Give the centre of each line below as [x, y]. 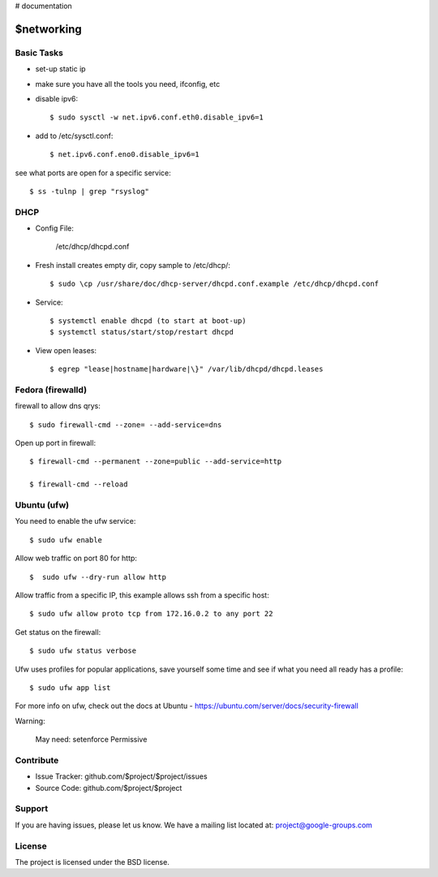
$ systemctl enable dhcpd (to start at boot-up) [148, 320]
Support [32, 809]
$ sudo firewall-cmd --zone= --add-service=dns [126, 425]
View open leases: [66, 350]
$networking [48, 29]
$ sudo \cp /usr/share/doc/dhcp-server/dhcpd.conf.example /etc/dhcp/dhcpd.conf [215, 284]
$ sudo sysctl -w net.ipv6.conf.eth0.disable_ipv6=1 [157, 117]
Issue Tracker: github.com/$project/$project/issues [121, 776]
